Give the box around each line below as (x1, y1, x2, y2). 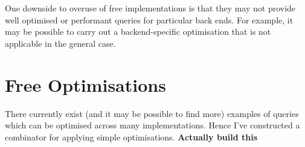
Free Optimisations (5, 72, 166, 97)
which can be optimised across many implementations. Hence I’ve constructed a (5, 119, 300, 131)
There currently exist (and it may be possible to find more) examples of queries (5, 107, 299, 119)
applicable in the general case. (5, 37, 116, 49)
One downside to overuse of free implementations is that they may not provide (5, 2, 296, 14)
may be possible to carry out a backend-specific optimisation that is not (5, 25, 271, 38)
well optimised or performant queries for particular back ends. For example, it (5, 13, 294, 26)
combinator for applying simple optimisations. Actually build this (5, 130, 258, 143)
